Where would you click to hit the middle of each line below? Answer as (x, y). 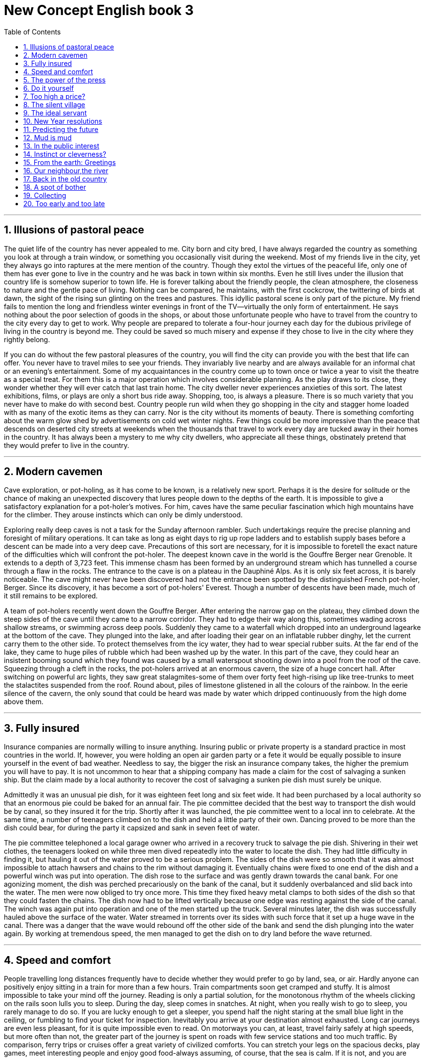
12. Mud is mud (48, 137)
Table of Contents (33, 32)
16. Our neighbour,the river (66, 170)
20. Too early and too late (64, 203)
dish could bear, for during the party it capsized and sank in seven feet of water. (132, 828)
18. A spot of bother (55, 187)
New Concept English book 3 (99, 10)
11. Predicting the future (61, 129)
